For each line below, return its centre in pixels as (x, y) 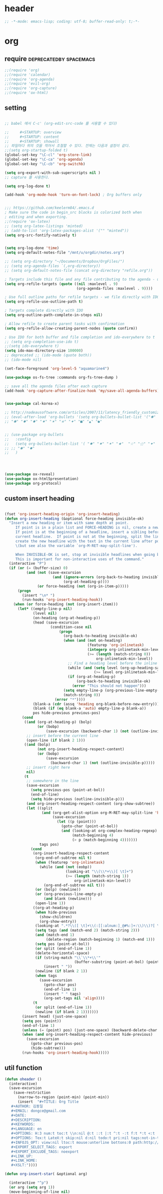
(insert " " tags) (62, 994)
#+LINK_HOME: (24, 1161)
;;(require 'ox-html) (27, 93)
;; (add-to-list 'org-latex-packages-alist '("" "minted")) (67, 230)
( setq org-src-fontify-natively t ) (41, 235)
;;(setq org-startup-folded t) (36, 151)
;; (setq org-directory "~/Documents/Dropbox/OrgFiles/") (64, 262)
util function (23, 1068)
